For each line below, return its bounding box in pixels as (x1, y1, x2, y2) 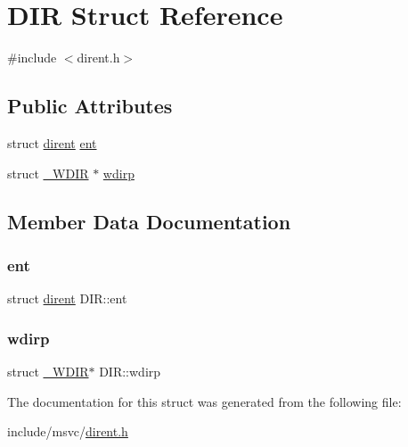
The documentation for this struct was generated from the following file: (7, 392, 402, 410)
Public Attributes (7, 92, 173, 120)
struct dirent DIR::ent (7, 289, 127, 308)
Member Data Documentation (7, 207, 291, 235)
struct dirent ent (7, 133, 97, 152)
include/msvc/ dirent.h (7, 422, 128, 441)
